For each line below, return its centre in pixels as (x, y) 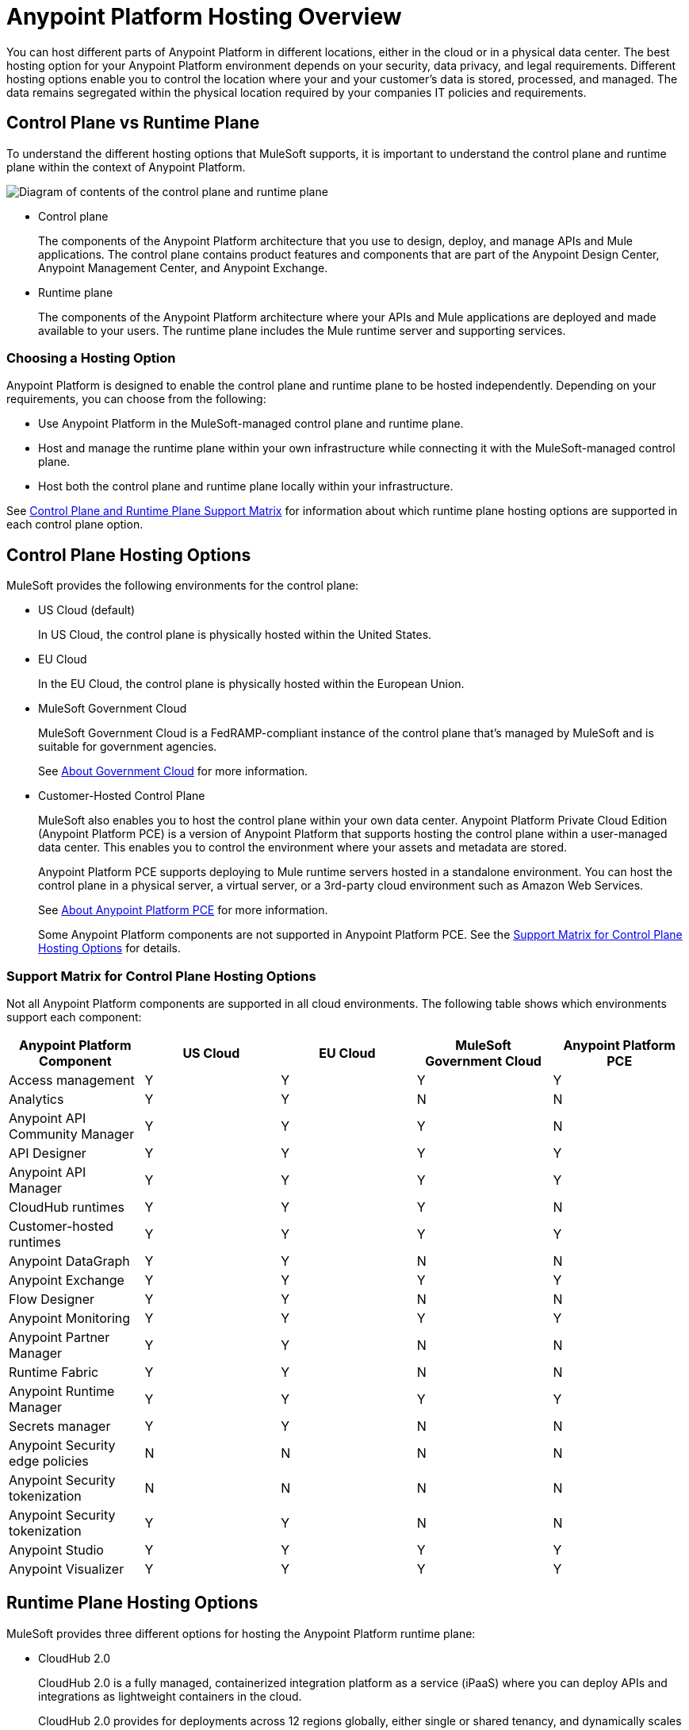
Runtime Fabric (54, 1372)
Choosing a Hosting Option (91, 358)
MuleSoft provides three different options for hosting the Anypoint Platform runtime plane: (241, 1633)
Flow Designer (52, 1299)
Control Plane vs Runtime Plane (133, 123)
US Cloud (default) (87, 610)
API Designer (48, 1153)
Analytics (36, 1099)
